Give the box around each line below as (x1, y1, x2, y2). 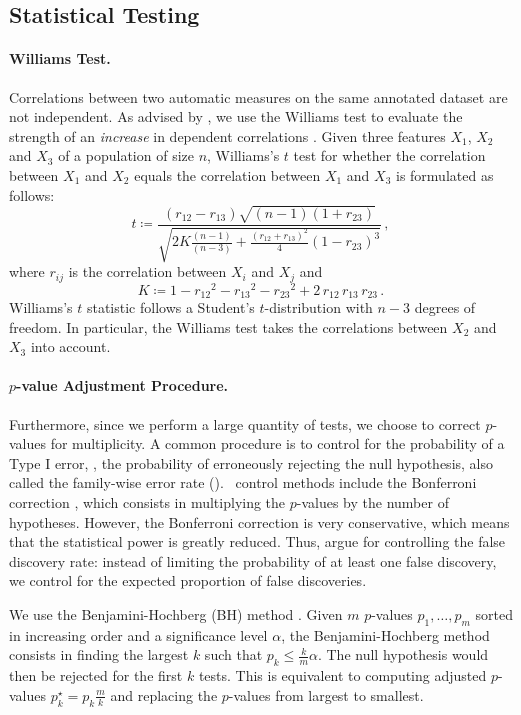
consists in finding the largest (9, 644, 189, 665)
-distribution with (264, 297, 373, 318)
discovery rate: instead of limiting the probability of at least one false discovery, (9, 550, 497, 571)
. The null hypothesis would (317, 644, 489, 665)
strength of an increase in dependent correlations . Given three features (9, 125, 446, 146)
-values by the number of (296, 492, 449, 513)
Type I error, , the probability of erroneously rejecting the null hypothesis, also (9, 452, 494, 473)
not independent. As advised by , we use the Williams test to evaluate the (9, 106, 463, 127)
